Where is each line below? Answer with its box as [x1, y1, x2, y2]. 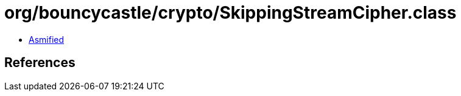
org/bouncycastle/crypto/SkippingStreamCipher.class [4, 2, 457, 23]
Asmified [29, 34, 65, 45]
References [4, 55, 76, 71]
